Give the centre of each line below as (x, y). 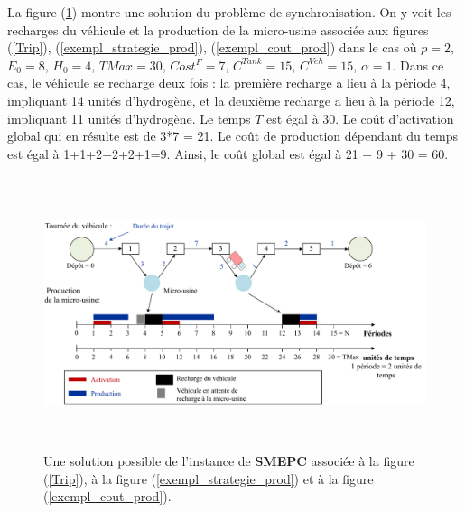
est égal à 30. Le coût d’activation (360, 118)
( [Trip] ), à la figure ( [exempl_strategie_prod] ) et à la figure (209, 478)
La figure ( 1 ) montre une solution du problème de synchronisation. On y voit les (229, 12)
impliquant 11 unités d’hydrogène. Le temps (129, 118)
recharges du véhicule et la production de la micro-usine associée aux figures (218, 29)
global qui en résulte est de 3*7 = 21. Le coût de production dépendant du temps (233, 136)
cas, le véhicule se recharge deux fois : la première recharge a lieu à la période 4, (229, 83)
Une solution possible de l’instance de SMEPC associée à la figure (229, 461)
